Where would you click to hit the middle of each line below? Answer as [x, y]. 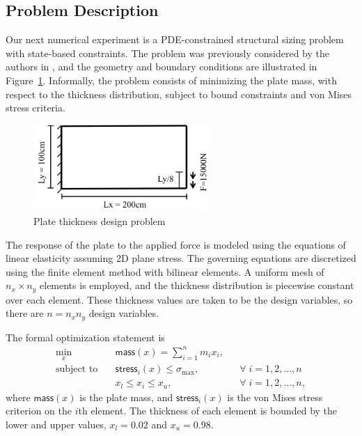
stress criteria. [36, 108]
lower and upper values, [56, 424]
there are [25, 313]
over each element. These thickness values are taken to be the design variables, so [179, 299]
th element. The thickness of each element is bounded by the [208, 411]
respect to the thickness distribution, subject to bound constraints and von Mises [179, 94]
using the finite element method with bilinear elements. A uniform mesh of [165, 271]
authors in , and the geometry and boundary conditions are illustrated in [162, 67]
